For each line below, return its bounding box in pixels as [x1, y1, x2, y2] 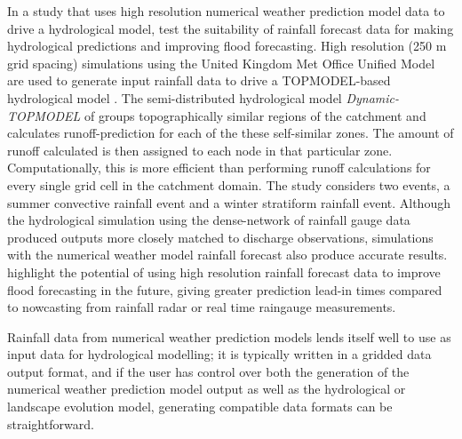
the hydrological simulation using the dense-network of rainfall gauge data [7, 211, 410, 229]
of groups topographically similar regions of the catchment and [84, 106, 426, 124]
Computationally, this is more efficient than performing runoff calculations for [7, 158, 431, 177]
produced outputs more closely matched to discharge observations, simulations [7, 227, 434, 246]
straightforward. [7, 414, 94, 433]
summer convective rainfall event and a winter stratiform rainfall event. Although [7, 193, 450, 212]
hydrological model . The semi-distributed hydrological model [7, 88, 342, 107]
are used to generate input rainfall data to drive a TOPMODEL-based [7, 71, 391, 90]
